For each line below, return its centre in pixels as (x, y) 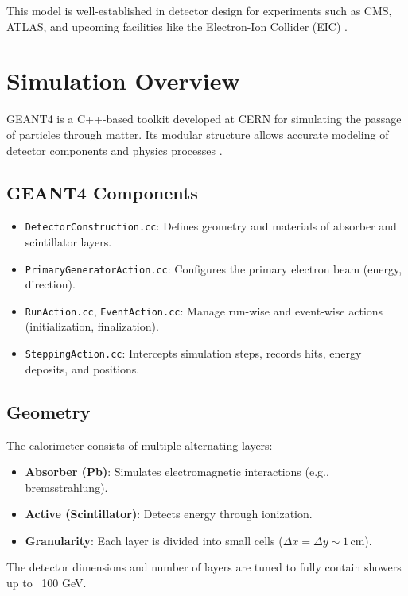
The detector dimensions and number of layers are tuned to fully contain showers (204, 567)
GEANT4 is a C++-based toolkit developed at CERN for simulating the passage (204, 119)
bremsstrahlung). (66, 487)
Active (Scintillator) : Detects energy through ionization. (169, 514)
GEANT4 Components (102, 193)
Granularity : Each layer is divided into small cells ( (154, 540)
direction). (50, 284)
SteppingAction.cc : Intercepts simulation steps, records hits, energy (193, 353)
